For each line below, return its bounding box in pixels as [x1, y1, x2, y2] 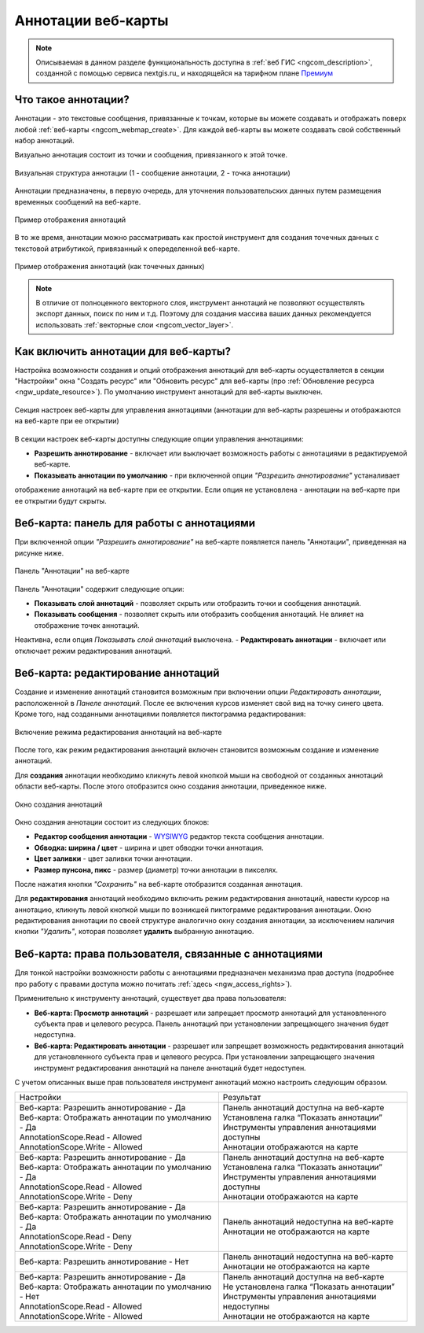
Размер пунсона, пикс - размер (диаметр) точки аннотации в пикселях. [34, 865, 279, 874]
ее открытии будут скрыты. [14, 496, 107, 505]
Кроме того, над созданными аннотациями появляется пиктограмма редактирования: [14, 709, 306, 719]
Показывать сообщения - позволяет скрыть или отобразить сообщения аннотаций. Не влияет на [34, 610, 364, 619]
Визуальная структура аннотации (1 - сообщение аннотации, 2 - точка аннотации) [14, 168, 291, 177]
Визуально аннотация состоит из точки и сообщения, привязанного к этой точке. [14, 150, 288, 160]
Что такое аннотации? [14, 93, 130, 106]
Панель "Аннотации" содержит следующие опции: [14, 584, 185, 593]
